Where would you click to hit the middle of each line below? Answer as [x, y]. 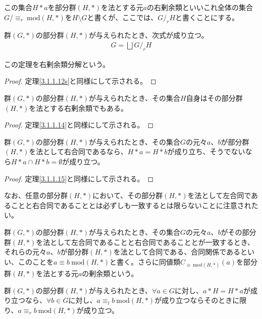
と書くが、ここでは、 [122, 17]
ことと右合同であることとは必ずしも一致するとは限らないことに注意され [131, 205]
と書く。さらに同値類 [145, 261]
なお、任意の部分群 [36, 195]
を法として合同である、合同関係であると [180, 252]
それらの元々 [25, 252]
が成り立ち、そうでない [206, 151]
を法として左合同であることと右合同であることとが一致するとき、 [145, 242]
